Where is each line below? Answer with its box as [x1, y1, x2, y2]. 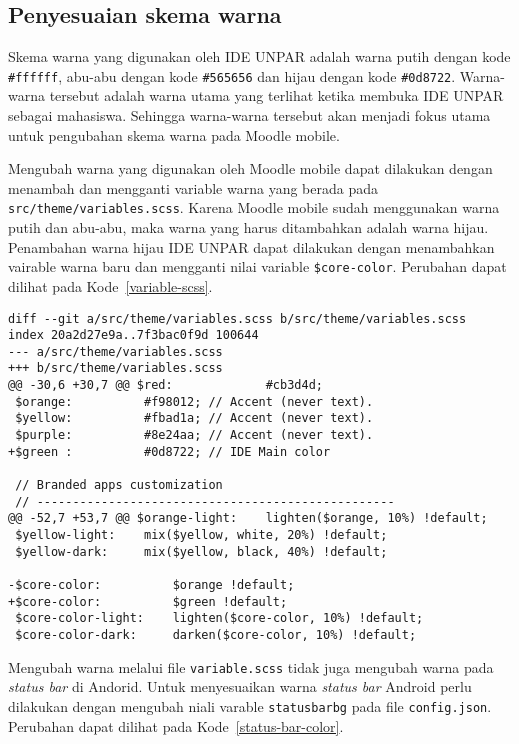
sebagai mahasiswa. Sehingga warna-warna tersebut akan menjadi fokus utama [8, 105, 491, 126]
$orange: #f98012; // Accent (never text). [15, 394, 374, 409]
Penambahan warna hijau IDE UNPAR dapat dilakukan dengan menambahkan [8, 236, 495, 257]
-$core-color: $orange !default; [8, 578, 295, 593]
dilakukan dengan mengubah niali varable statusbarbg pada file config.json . [8, 695, 492, 716]
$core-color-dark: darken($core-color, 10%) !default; [15, 627, 417, 642]
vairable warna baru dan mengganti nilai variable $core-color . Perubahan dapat [8, 256, 507, 277]
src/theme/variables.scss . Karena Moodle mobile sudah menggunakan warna [8, 197, 500, 218]
